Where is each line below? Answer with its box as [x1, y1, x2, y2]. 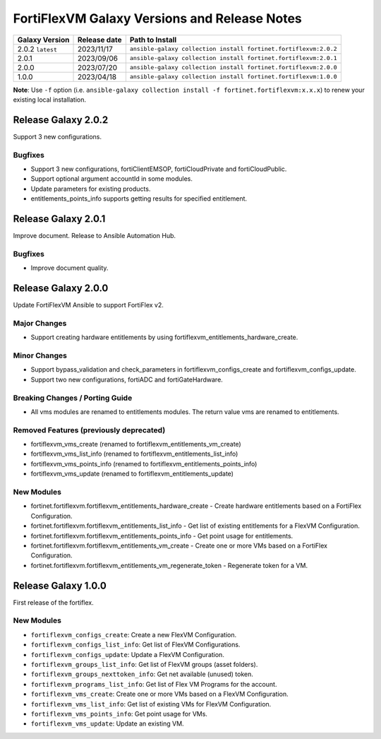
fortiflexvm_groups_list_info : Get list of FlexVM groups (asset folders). [30, 660, 258, 668]
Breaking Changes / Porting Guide [13, 393, 133, 403]
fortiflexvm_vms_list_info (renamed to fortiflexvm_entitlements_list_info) [30, 449, 238, 459]
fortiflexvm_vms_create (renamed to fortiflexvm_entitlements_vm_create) [30, 440, 241, 449]
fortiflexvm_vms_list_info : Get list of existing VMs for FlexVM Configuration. [30, 699, 272, 708]
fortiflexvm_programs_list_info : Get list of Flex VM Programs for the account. [30, 680, 277, 688]
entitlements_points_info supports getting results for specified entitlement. [30, 194, 247, 203]
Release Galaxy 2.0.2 [13, 114, 109, 126]
